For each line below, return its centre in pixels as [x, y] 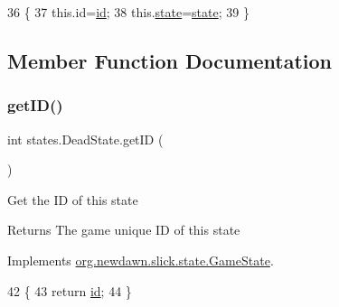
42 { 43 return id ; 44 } [70, 290]
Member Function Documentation [170, 60]
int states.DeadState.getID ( [85, 139]
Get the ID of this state [73, 199]
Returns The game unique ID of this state [124, 230]
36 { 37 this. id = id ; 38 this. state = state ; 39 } [128, 12]
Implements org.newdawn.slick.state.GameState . [141, 260]
